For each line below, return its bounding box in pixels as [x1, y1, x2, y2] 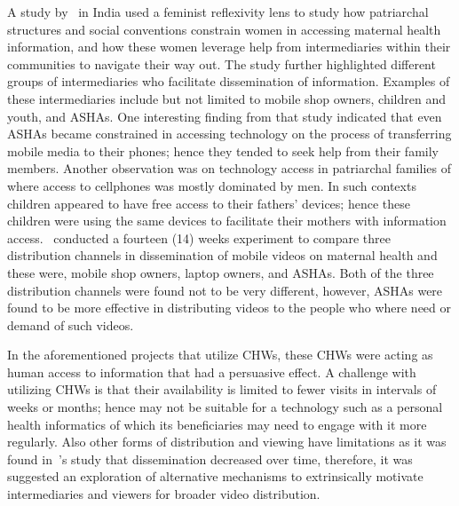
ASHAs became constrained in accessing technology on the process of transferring [7, 124, 452, 143]
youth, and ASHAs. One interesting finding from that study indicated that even [7, 107, 442, 125]
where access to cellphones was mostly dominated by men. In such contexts [7, 176, 416, 194]
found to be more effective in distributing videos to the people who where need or [7, 298, 452, 317]
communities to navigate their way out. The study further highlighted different [7, 54, 436, 73]
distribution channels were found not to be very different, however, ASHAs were [7, 281, 443, 299]
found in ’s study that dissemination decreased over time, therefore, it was [7, 449, 413, 468]
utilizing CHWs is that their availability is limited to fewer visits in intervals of [7, 380, 437, 399]
